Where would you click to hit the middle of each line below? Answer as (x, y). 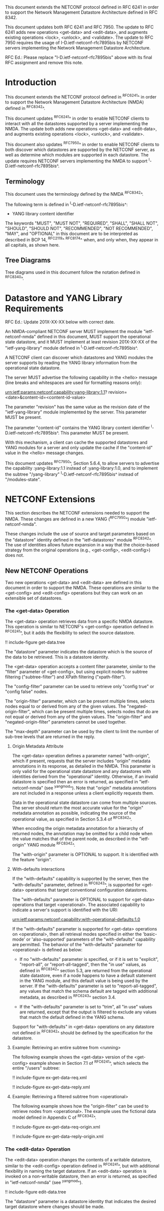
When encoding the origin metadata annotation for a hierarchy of (78, 828)
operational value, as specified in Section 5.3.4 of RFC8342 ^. (72, 819)
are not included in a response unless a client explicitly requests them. (83, 793)
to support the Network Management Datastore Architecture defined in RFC (81, 12)
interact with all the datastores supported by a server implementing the (77, 123)
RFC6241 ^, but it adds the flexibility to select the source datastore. (70, 632)
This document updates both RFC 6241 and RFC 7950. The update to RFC (80, 27)
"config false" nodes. (26, 692)
